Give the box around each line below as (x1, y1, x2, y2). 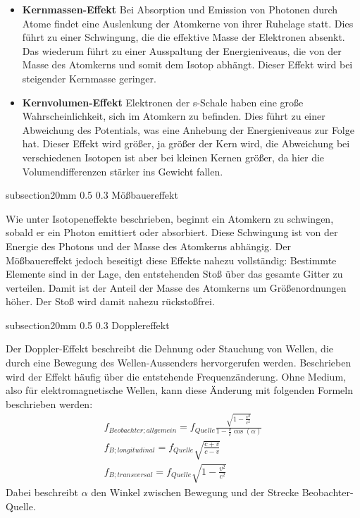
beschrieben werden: (6, 396, 93, 411)
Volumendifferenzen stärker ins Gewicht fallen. (22, 164, 223, 178)
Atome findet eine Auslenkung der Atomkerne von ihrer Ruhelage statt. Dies (22, 16, 354, 30)
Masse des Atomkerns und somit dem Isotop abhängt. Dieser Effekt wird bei (22, 57, 353, 72)
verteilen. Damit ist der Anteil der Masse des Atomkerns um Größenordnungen (6, 280, 347, 295)
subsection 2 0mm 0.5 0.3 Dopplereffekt (6, 317, 170, 332)
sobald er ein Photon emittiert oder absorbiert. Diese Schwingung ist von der (6, 225, 338, 240)
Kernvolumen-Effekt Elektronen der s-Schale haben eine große (22, 94, 304, 109)
